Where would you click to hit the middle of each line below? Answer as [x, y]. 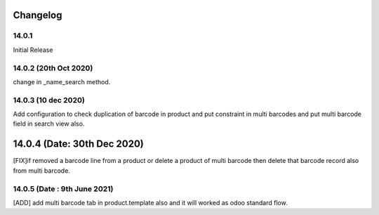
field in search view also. [49, 124]
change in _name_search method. [62, 82]
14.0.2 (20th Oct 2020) [53, 68]
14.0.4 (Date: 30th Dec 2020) [78, 144]
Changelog [38, 15]
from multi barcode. [41, 170]
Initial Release [33, 50]
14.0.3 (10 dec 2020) [49, 100]
